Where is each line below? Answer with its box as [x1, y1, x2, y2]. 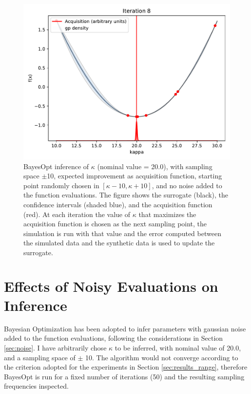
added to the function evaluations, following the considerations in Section [4, 333, 223, 343]
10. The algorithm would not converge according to [85, 352, 238, 362]
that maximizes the [138, 209, 196, 219]
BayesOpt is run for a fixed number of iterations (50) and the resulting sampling [4, 371, 245, 381]
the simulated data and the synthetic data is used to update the [23, 238, 215, 248]
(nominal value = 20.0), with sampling [97, 161, 212, 171]
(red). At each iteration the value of [23, 209, 131, 219]
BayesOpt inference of [23, 161, 89, 171]
